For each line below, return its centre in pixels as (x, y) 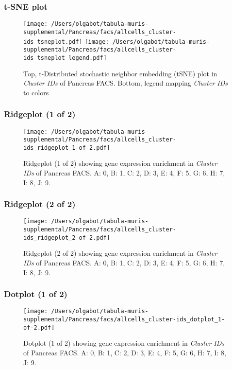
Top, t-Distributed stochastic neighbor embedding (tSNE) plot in (120, 73)
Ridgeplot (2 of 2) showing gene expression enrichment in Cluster (120, 253)
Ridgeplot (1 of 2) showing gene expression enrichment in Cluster (120, 163)
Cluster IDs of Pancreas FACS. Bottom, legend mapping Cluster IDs (126, 83)
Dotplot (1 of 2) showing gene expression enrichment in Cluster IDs (124, 343)
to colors (36, 92)
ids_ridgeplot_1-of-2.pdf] (67, 148)
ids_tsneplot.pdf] (53, 42)
